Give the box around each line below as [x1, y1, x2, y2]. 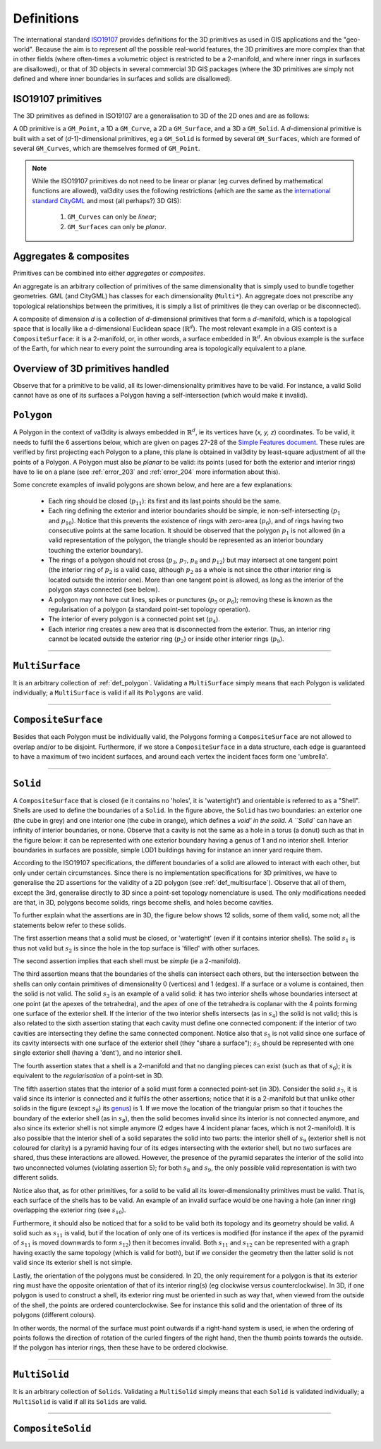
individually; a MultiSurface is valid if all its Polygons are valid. [13, 688, 204, 697]
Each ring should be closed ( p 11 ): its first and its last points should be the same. [48, 496, 282, 507]
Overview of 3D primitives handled [13, 362, 169, 374]
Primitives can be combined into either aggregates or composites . [13, 269, 205, 278]
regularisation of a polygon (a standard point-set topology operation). [48, 605, 250, 613]
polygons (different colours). [13, 1311, 97, 1319]
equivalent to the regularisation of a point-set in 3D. [13, 1072, 164, 1080]
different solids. [13, 1173, 59, 1182]
